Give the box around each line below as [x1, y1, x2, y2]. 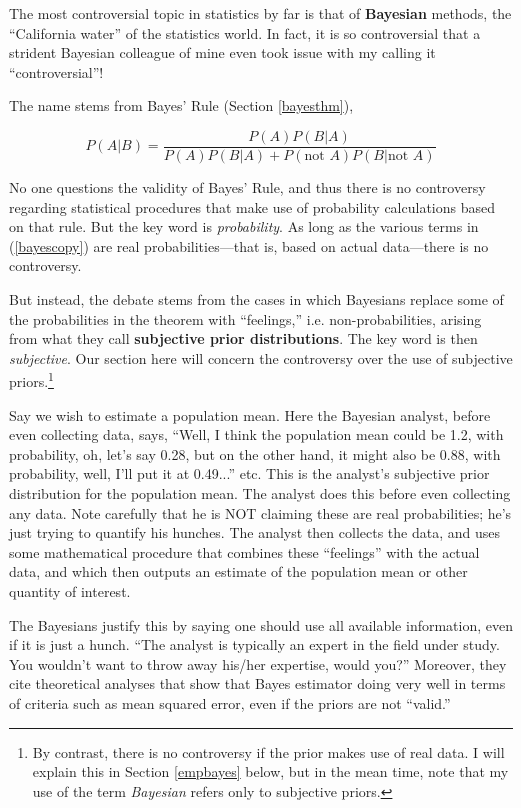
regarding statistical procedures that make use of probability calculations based [9, 196, 496, 217]
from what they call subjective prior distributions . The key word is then [9, 328, 478, 349]
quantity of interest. [9, 580, 131, 601]
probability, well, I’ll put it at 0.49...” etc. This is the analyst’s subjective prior [9, 463, 490, 484]
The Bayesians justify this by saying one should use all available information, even [9, 614, 513, 635]
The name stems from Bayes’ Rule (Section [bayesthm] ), [9, 95, 354, 116]
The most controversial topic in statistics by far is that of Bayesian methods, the [9, 3, 512, 23]
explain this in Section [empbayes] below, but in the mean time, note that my [32, 761, 509, 782]
